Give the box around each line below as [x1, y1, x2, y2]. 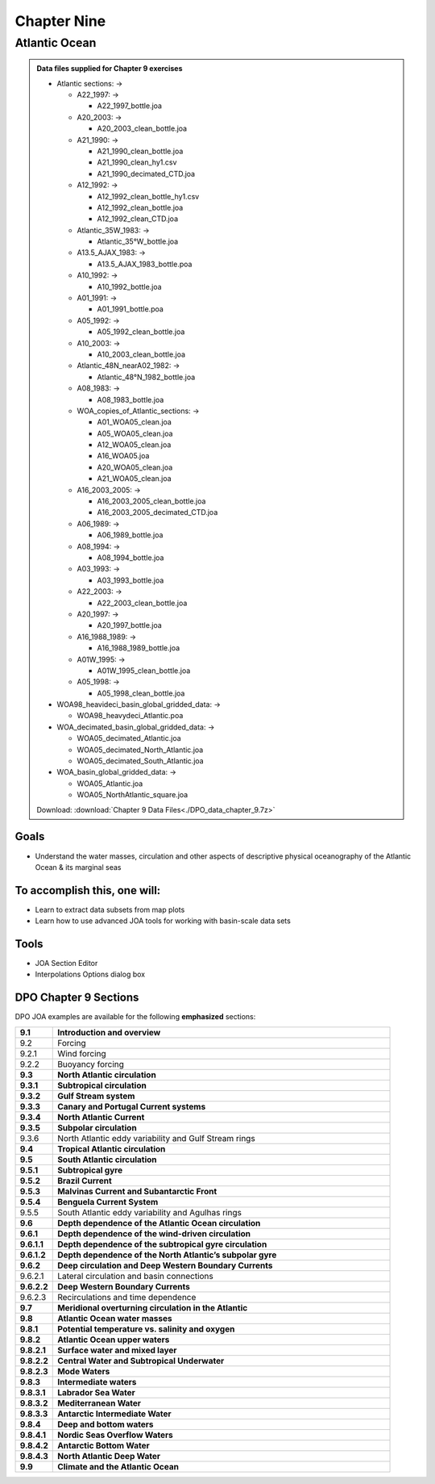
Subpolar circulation [57, 1122, 137, 1133]
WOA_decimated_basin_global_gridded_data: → [56, 722, 215, 732]
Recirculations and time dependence [57, 1291, 197, 1302]
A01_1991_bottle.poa [97, 304, 164, 314]
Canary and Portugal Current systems [57, 1101, 206, 1112]
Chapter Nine [14, 12, 106, 30]
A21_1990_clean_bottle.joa [97, 146, 184, 156]
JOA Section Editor [35, 959, 98, 968]
